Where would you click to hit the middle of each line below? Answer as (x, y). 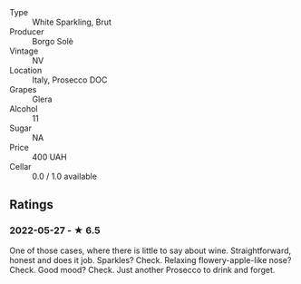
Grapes (23, 89)
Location (26, 70)
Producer (27, 32)
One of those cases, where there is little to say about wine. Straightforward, (150, 250)
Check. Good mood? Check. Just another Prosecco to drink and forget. (142, 269)
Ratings (32, 205)
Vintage (24, 51)
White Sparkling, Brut (72, 22)
